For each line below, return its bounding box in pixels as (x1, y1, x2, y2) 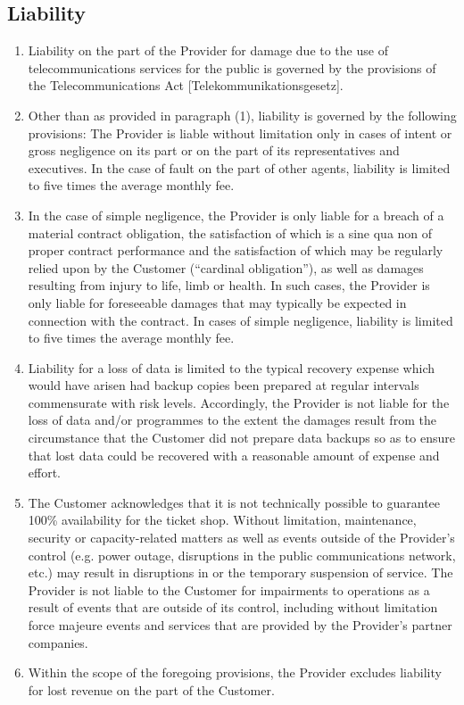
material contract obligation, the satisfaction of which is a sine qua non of (28, 223, 433, 242)
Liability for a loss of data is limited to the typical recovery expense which (28, 358, 435, 377)
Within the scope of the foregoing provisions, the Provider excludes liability (28, 663, 442, 682)
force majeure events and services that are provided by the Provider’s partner (28, 616, 452, 634)
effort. (28, 463, 62, 482)
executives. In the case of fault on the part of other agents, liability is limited (28, 158, 451, 177)
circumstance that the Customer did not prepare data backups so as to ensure (28, 428, 455, 447)
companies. (28, 633, 88, 651)
